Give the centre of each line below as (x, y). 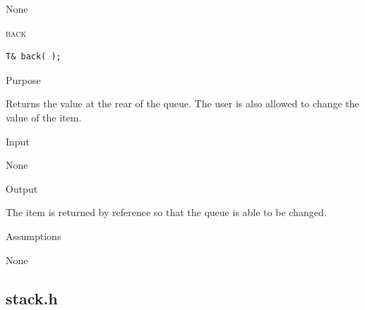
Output (22, 188)
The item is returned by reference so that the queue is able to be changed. (166, 212)
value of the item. (44, 117)
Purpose (23, 79)
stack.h (32, 298)
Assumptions (34, 236)
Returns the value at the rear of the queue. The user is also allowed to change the (182, 103)
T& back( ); (34, 57)
